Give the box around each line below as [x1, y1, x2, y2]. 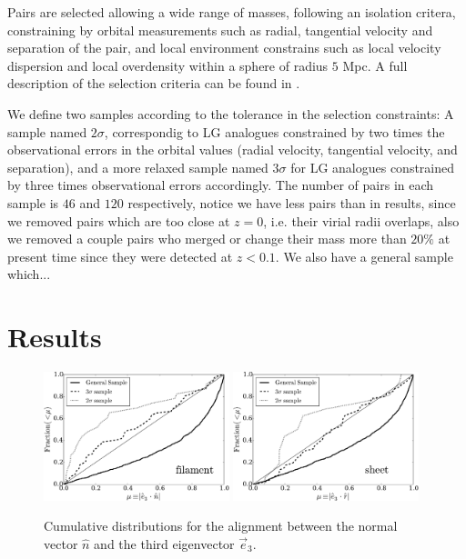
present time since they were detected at [7, 246, 233, 265]
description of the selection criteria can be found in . [7, 74, 300, 93]
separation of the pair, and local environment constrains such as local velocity [7, 38, 441, 57]
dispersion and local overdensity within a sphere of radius [7, 55, 329, 75]
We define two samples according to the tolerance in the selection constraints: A [7, 104, 454, 123]
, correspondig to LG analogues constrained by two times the [104, 122, 445, 141]
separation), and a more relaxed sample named [7, 157, 268, 176]
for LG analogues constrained [290, 157, 455, 176]
